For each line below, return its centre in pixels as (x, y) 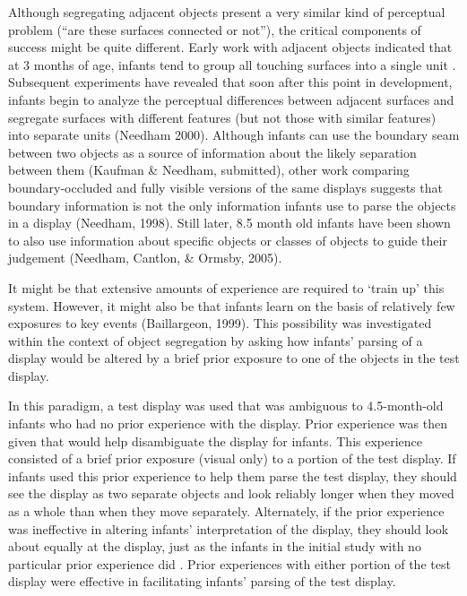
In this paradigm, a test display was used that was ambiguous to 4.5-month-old (226, 406)
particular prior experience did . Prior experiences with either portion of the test (229, 563)
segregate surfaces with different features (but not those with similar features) (222, 117)
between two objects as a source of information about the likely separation (212, 152)
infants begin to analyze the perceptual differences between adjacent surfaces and (231, 99)
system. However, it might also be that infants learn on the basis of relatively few (232, 305)
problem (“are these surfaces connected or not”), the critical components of (215, 29)
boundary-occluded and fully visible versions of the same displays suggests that (225, 187)
